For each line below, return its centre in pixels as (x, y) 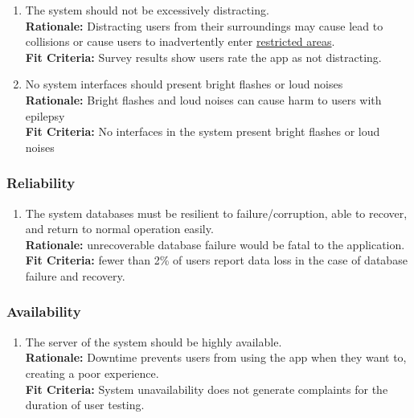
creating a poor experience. (92, 373)
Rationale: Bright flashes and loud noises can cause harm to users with (203, 99)
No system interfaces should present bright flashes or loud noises (184, 84)
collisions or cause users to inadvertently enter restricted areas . (180, 41)
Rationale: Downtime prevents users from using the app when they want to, (216, 357)
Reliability (41, 183)
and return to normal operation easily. (119, 229)
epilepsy (45, 115)
